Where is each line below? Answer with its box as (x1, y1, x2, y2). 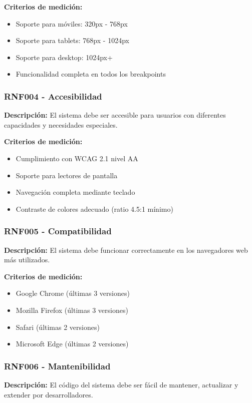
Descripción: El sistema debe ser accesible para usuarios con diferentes (4, 110, 226, 120)
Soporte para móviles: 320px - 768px (16, 18, 128, 29)
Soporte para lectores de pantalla (16, 170, 118, 180)
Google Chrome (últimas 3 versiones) (16, 288, 130, 298)
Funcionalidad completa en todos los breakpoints (16, 69, 166, 79)
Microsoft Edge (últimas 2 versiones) (16, 338, 129, 349)
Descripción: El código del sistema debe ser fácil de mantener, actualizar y (4, 379, 238, 389)
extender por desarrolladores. (4, 389, 93, 399)
